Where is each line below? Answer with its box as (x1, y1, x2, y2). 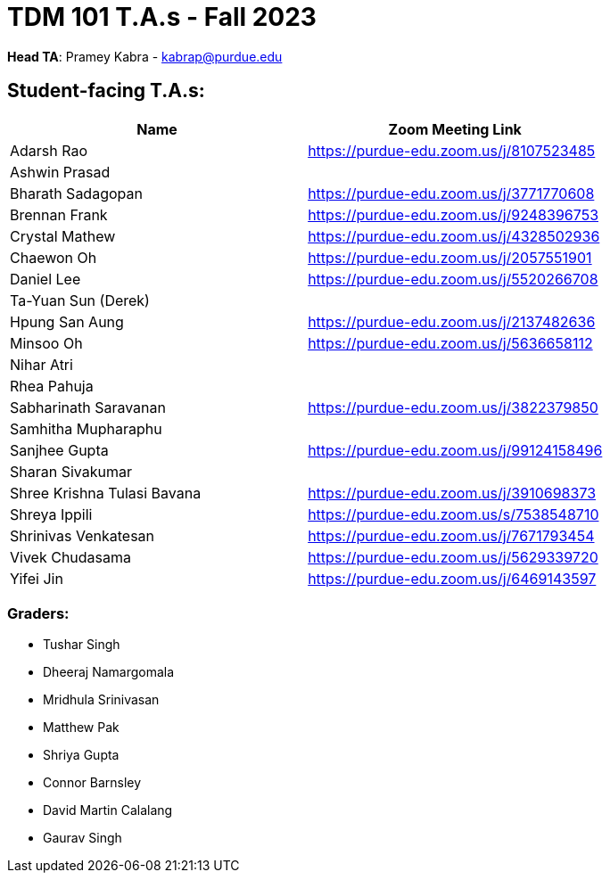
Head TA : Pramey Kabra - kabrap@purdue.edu (7, 48, 283, 64)
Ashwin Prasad (10, 162, 111, 181)
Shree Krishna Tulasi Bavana (10, 483, 202, 502)
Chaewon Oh (10, 248, 97, 267)
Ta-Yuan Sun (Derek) (10, 291, 150, 309)
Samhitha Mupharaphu (10, 419, 162, 438)
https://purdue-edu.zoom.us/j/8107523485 (308, 141, 596, 160)
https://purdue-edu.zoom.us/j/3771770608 (308, 184, 595, 202)
